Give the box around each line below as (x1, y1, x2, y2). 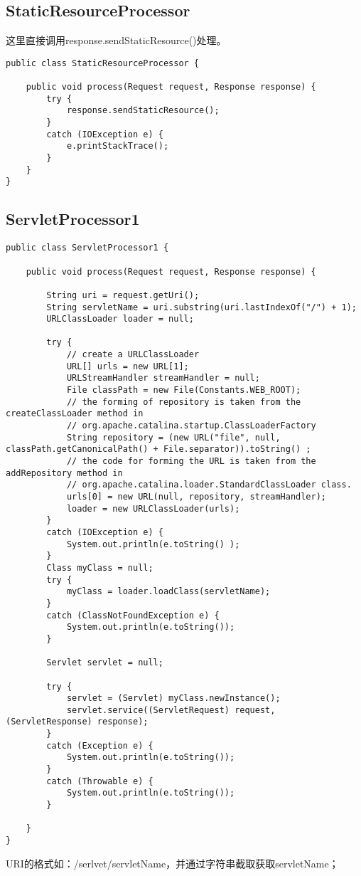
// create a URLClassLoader (66, 349, 200, 360)
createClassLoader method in (6, 408, 144, 419)
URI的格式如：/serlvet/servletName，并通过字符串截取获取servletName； (6, 855, 339, 870)
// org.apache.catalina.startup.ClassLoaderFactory (66, 421, 316, 431)
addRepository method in (6, 468, 123, 478)
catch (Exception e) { (46, 740, 153, 751)
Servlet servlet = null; (46, 658, 163, 668)
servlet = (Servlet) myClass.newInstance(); (66, 693, 281, 704)
